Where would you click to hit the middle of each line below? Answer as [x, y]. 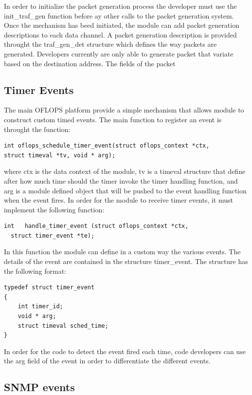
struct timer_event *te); [53, 235]
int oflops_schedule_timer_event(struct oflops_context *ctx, [107, 146]
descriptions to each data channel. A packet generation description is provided [120, 34]
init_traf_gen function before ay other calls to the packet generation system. [119, 15]
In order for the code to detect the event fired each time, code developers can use [125, 351]
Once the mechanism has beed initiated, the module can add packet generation [122, 25]
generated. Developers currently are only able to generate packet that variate [119, 53]
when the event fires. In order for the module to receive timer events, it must [118, 200]
